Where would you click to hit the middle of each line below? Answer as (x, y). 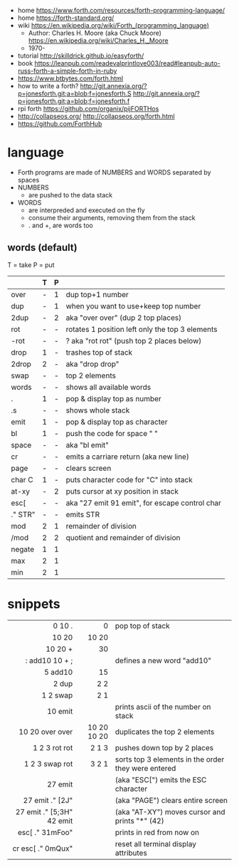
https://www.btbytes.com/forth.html (70, 78)
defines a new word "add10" (163, 660)
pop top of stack (142, 625)
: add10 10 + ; (49, 660)
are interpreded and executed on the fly (86, 210)
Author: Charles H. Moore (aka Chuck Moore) (95, 33)
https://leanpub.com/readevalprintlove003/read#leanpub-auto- (127, 63)
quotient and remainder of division (123, 537)
